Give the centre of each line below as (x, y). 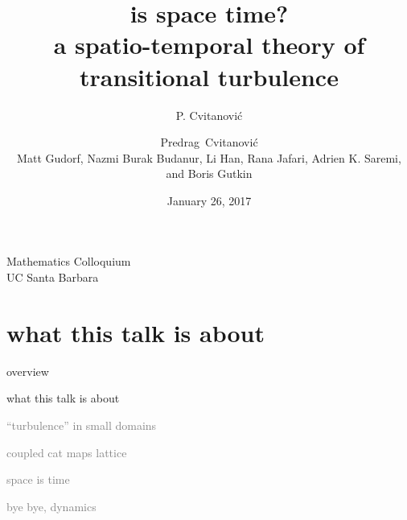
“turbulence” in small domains (82, 425)
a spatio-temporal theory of (209, 45)
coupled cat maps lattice (67, 452)
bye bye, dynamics (51, 506)
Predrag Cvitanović (209, 142)
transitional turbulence (209, 76)
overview (28, 371)
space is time (38, 479)
